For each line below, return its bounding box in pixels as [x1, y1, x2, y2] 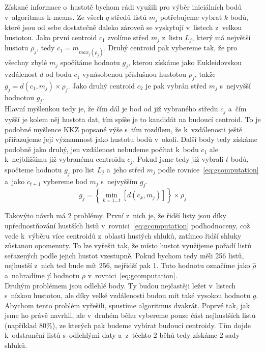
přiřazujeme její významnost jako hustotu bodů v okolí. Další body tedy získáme [5, 134, 257, 144]
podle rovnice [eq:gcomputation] [158, 164, 259, 174]
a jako [5, 175, 25, 186]
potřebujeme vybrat [160, 11, 222, 22]
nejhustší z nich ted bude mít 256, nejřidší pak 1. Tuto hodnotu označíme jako [5, 260, 250, 271]
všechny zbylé [5, 57, 47, 68]
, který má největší [192, 32, 251, 42]
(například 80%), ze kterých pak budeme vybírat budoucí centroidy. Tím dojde [5, 319, 251, 330]
